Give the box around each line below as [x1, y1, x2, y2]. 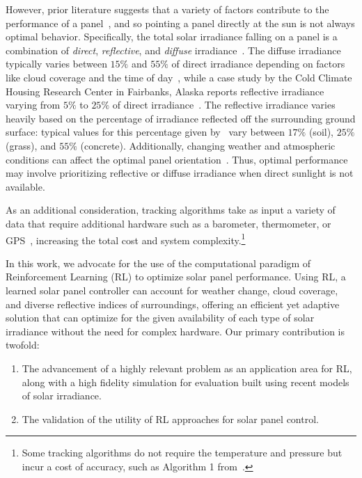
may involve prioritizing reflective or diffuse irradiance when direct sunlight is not [6, 166, 354, 180]
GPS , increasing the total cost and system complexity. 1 [6, 230, 246, 247]
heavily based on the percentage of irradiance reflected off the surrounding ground [6, 111, 356, 125]
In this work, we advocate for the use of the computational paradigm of [6, 255, 311, 270]
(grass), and [6, 138, 56, 152]
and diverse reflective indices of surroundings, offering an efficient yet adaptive [6, 296, 340, 311]
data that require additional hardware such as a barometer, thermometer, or [6, 216, 331, 230]
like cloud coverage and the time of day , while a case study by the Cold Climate [6, 70, 352, 84]
